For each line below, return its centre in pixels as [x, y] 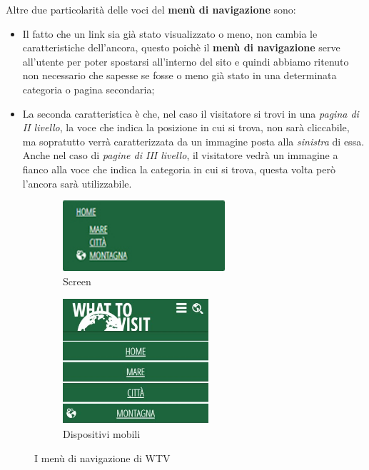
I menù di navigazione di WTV [102, 458]
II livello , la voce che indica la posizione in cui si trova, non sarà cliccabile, [186, 127]
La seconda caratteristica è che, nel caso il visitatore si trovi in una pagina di [191, 113]
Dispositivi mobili [102, 434]
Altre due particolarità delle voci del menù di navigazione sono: [151, 9]
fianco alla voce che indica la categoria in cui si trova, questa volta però [179, 169]
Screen [77, 281]
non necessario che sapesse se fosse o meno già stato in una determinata [180, 75]
